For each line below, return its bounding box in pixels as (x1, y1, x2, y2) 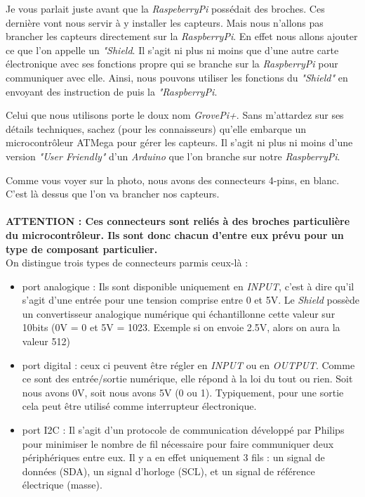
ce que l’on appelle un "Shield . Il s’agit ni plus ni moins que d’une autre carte (6, 42, 339, 57)
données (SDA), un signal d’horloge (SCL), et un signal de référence (22, 463, 315, 478)
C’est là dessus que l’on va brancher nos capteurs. (6, 186, 220, 201)
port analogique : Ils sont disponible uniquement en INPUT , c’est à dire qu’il (22, 278, 354, 293)
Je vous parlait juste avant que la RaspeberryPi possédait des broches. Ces (6, 1, 325, 15)
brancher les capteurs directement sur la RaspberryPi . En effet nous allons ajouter (6, 29, 358, 44)
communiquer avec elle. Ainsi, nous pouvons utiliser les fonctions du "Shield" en (6, 70, 348, 84)
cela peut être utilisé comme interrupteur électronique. (22, 399, 257, 413)
